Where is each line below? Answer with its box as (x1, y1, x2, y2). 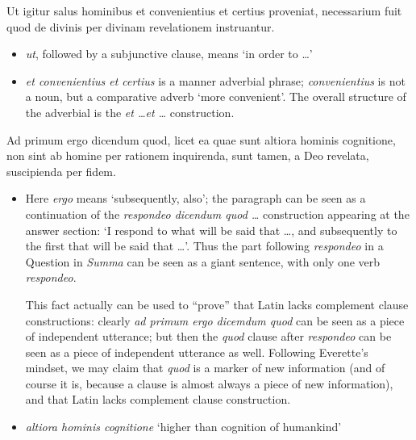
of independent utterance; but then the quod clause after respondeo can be (25, 328, 392, 345)
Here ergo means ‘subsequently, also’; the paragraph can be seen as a (25, 190, 366, 207)
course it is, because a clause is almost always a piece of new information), (25, 375, 393, 392)
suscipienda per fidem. (6, 162, 116, 179)
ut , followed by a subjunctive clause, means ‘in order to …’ (25, 45, 313, 62)
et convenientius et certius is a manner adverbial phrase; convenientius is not (25, 72, 406, 89)
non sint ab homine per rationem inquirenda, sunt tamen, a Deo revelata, (6, 147, 369, 164)
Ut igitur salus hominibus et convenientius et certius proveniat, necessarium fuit (6, 2, 402, 19)
